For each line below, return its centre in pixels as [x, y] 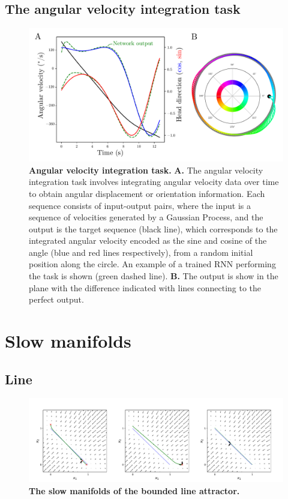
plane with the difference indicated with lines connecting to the [145, 287]
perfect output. [56, 299]
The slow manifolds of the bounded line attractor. [134, 490]
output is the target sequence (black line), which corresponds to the [153, 228]
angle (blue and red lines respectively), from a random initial [141, 252]
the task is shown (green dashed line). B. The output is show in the [154, 276]
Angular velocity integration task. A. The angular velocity [146, 170]
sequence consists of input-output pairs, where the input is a [140, 205]
